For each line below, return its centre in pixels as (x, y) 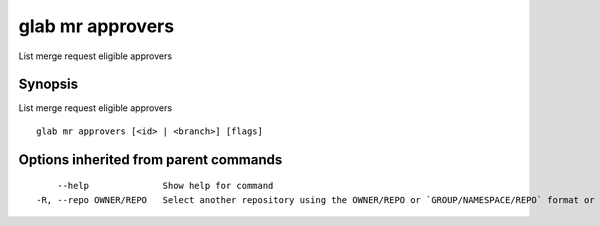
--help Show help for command (165, 186)
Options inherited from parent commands (150, 159)
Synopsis (48, 84)
